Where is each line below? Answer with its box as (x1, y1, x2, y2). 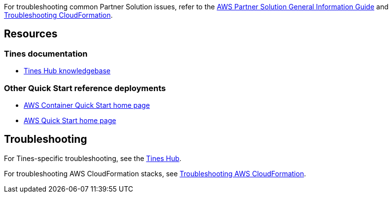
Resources (4, 28, 58, 40)
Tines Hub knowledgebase (24, 66, 110, 75)
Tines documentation (4, 48, 88, 59)
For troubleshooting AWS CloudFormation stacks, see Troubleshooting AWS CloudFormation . (4, 169, 306, 178)
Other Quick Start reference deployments (4, 83, 166, 93)
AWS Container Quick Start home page (24, 100, 150, 109)
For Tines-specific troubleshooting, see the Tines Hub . (4, 154, 181, 163)
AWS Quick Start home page (24, 116, 116, 125)
